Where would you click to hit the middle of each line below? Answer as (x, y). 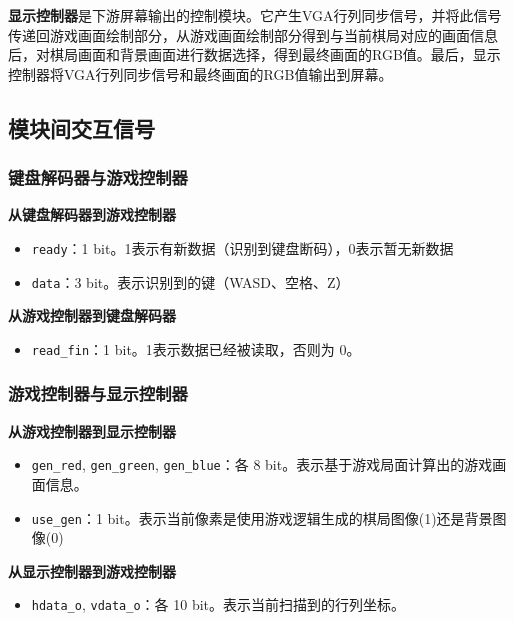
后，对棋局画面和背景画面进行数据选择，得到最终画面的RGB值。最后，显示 (254, 54)
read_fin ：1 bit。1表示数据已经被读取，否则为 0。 (196, 348)
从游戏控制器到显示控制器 (92, 430)
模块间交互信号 (81, 127)
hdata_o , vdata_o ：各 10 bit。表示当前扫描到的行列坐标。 (218, 604)
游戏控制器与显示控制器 (98, 393)
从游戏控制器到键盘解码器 (92, 315)
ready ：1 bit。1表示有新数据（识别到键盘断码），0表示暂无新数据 (242, 247)
